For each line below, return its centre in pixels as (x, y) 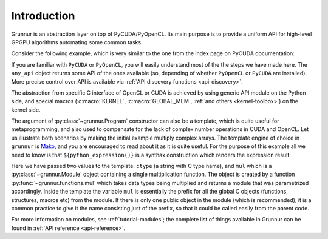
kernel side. (26, 110)
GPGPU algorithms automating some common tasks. (77, 42)
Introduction (43, 16)
